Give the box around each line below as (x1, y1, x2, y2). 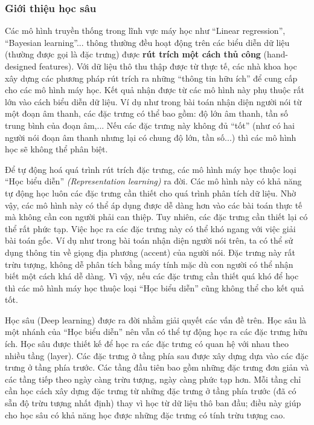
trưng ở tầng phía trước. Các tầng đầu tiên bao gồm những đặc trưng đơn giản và (5, 361, 309, 374)
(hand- (263, 48, 289, 60)
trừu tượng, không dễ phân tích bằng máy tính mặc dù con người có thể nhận (5, 258, 293, 270)
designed (5, 60, 37, 72)
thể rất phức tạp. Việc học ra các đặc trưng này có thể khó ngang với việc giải (5, 222, 296, 235)
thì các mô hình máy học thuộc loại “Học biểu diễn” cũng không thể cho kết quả (5, 281, 304, 294)
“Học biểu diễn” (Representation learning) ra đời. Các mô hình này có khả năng (5, 175, 302, 187)
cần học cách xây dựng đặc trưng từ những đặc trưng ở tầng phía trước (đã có (5, 384, 296, 397)
